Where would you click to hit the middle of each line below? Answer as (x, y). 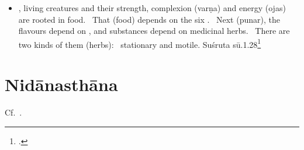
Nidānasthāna (61, 84)
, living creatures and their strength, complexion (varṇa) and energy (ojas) (152, 8)
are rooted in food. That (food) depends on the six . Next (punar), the (149, 19)
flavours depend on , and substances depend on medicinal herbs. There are (154, 31)
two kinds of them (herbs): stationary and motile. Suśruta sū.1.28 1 (140, 43)
